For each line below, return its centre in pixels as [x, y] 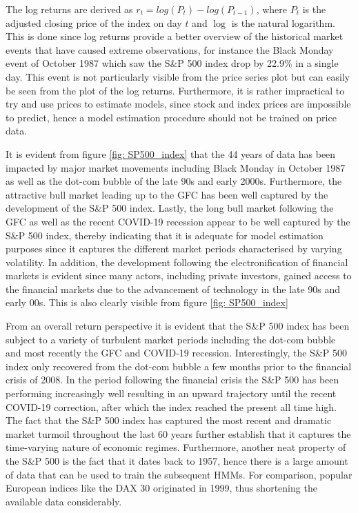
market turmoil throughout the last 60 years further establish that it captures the [178, 433]
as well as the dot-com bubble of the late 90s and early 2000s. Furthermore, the [174, 181]
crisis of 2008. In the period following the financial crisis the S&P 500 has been [172, 380]
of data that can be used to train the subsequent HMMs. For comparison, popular [179, 474]
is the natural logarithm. [283, 22]
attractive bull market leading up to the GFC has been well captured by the [167, 194]
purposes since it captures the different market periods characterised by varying [174, 249]
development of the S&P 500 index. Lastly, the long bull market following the [170, 208]
